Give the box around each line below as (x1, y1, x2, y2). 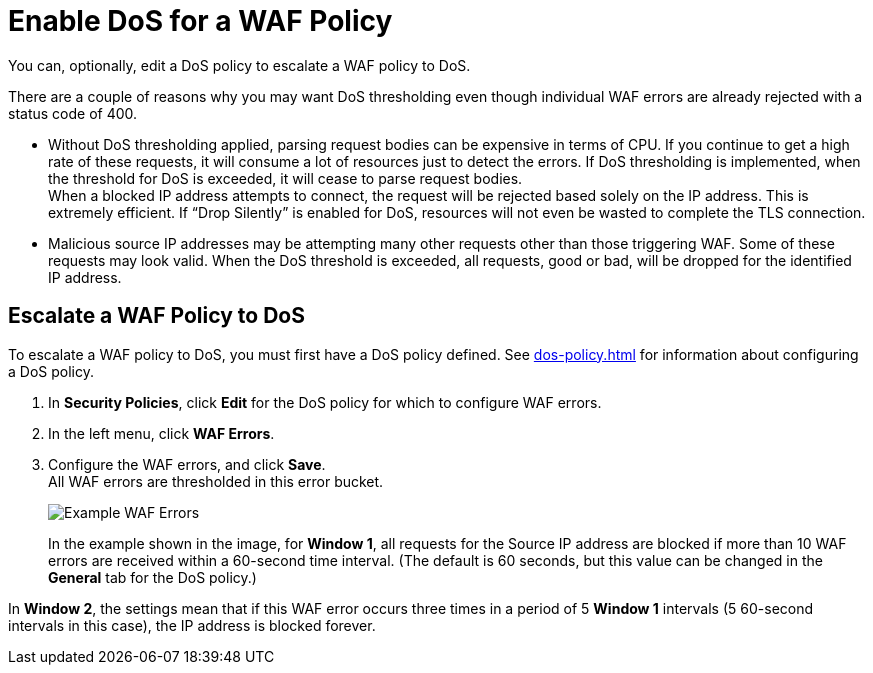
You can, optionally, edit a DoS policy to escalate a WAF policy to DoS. (8, 56, 471, 74)
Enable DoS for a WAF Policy (8, 4, 393, 38)
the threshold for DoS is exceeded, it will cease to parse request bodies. (48, 169, 523, 187)
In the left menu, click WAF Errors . (48, 424, 275, 442)
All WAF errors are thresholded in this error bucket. (48, 472, 384, 490)
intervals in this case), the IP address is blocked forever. (8, 616, 376, 634)
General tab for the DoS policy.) (48, 568, 257, 586)
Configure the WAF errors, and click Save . (48, 455, 326, 473)
